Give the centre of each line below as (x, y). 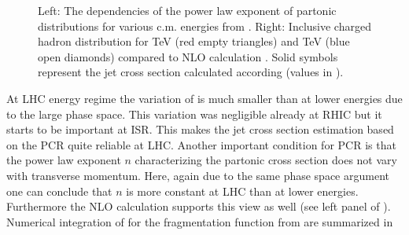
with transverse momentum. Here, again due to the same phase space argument (198, 175)
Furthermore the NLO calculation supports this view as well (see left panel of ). (199, 206)
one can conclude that (59, 191)
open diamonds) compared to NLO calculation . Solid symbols (188, 56)
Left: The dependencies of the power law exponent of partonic (187, 10)
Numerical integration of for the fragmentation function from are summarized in (200, 221)
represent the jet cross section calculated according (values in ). (191, 72)
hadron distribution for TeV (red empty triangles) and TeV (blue (194, 41)
